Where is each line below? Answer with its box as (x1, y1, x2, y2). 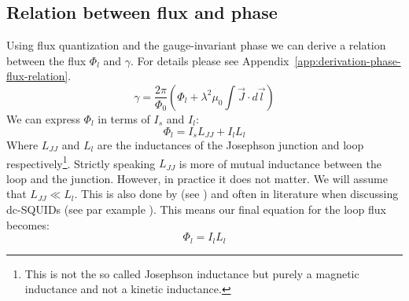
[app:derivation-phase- (294, 52, 401, 68)
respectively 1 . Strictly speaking (6, 152, 156, 171)
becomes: (6, 216, 50, 233)
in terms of (98, 110, 150, 127)
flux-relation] (6, 68, 68, 84)
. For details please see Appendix (131, 52, 289, 68)
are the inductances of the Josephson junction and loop (97, 137, 364, 153)
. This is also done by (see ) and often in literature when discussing (74, 185, 399, 202)
